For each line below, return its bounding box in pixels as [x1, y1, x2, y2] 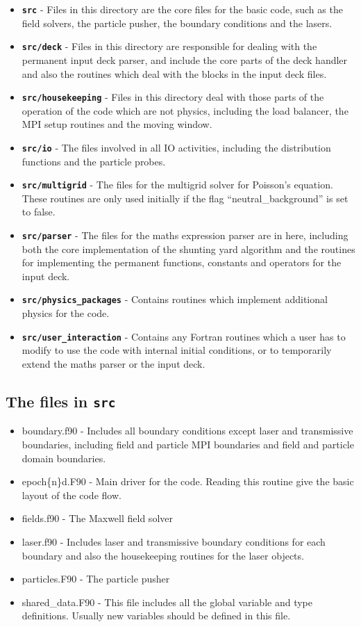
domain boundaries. [22, 450, 106, 465]
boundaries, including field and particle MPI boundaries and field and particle [22, 437, 354, 451]
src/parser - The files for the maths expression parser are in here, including [22, 228, 349, 243]
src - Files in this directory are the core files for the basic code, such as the [22, 2, 343, 16]
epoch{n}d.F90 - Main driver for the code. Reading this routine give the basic [22, 474, 354, 489]
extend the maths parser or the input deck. [22, 356, 205, 370]
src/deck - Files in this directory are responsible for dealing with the [22, 39, 317, 54]
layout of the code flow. [22, 487, 121, 502]
